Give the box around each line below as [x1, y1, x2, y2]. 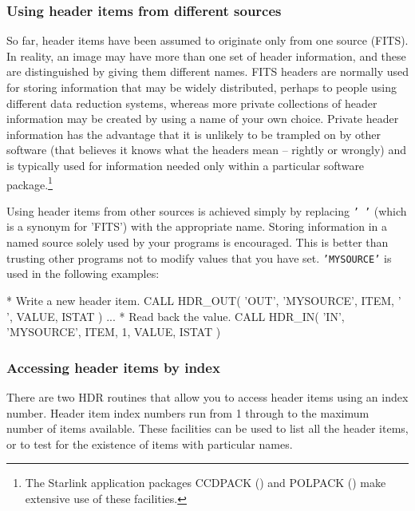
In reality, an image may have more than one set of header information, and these [6, 47, 406, 64]
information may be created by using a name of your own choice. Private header [6, 110, 399, 127]
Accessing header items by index [6, 357, 220, 377]
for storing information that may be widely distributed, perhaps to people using [6, 79, 397, 95]
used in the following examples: [6, 265, 160, 282]
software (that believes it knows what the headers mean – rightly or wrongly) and [6, 141, 406, 158]
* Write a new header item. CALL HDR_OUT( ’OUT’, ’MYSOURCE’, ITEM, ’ [6, 291, 401, 308]
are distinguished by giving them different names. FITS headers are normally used [6, 63, 409, 80]
